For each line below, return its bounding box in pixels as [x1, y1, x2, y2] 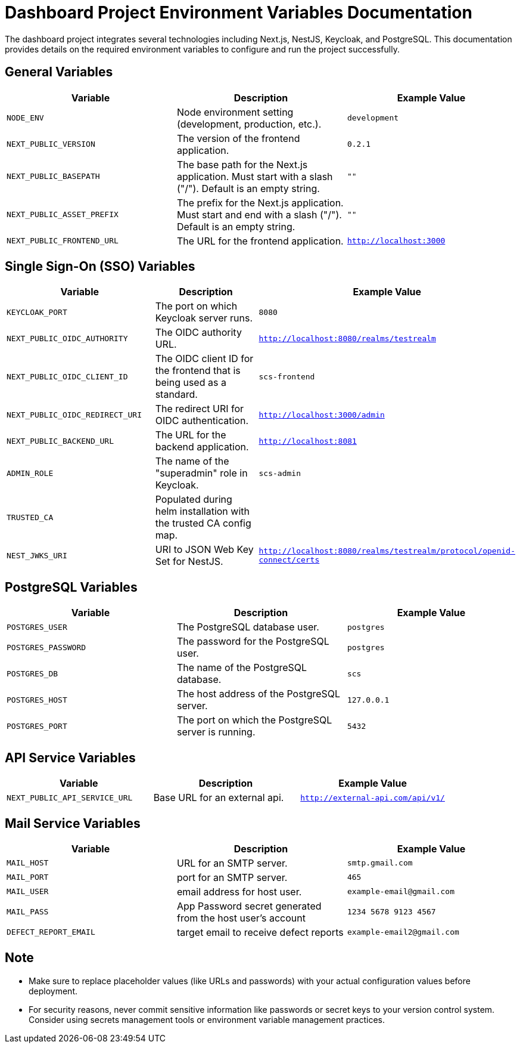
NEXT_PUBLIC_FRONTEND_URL [7, 236, 119, 246]
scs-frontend [259, 372, 315, 381]
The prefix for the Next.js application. [176, 196, 344, 209]
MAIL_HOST [7, 858, 49, 868]
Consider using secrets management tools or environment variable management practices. [29, 1014, 385, 1025]
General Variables [5, 64, 113, 80]
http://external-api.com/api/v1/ [300, 793, 445, 802]
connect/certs [259, 555, 320, 565]
